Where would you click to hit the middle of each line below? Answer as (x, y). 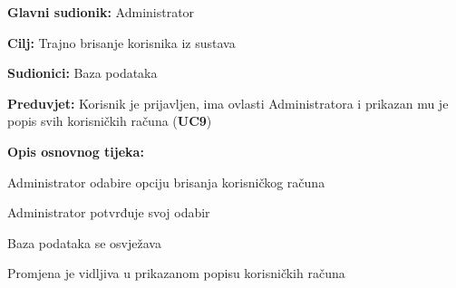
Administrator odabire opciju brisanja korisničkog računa (166, 182)
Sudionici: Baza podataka (82, 73)
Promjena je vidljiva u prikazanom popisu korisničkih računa (176, 273)
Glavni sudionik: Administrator (101, 12)
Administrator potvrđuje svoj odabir (109, 212)
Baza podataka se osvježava (84, 242)
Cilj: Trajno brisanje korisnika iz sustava (121, 42)
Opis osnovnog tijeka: (76, 151)
